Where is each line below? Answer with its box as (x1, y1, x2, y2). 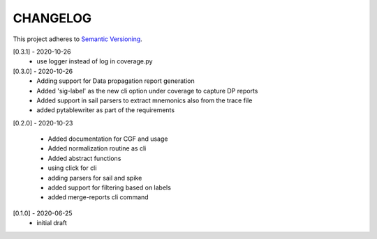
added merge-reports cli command (47, 193, 149, 201)
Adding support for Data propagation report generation (36, 77, 195, 85)
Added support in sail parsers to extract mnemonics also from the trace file (36, 96, 253, 105)
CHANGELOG (13, 10, 92, 26)
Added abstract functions (47, 154, 121, 162)
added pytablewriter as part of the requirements (36, 106, 175, 114)
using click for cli (47, 164, 97, 172)
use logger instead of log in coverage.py (36, 57, 153, 65)
